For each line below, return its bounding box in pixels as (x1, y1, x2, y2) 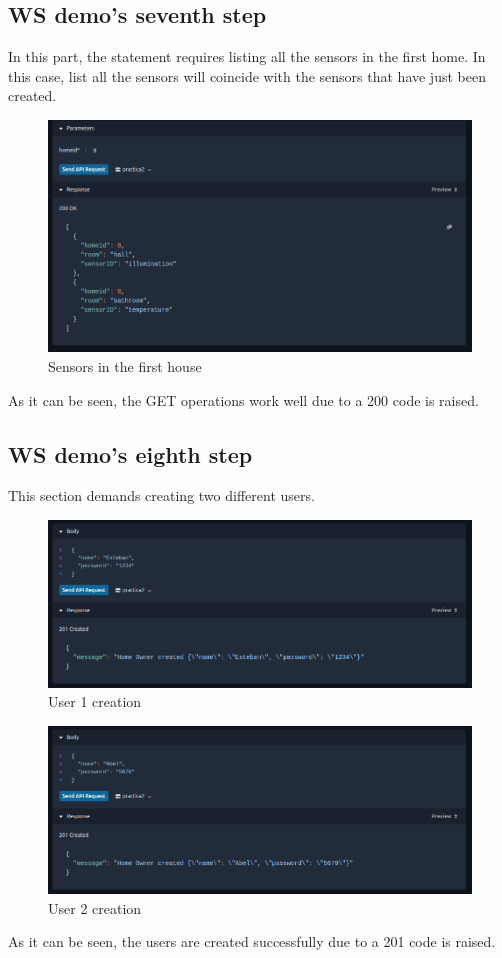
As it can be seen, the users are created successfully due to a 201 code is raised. (8, 931, 496, 952)
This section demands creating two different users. (8, 485, 315, 506)
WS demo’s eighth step (8, 438, 253, 469)
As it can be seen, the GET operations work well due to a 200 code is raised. (8, 389, 479, 410)
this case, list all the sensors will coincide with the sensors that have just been (8, 65, 486, 86)
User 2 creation (48, 897, 142, 918)
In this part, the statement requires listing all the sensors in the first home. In (8, 46, 486, 67)
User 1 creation (48, 691, 142, 712)
